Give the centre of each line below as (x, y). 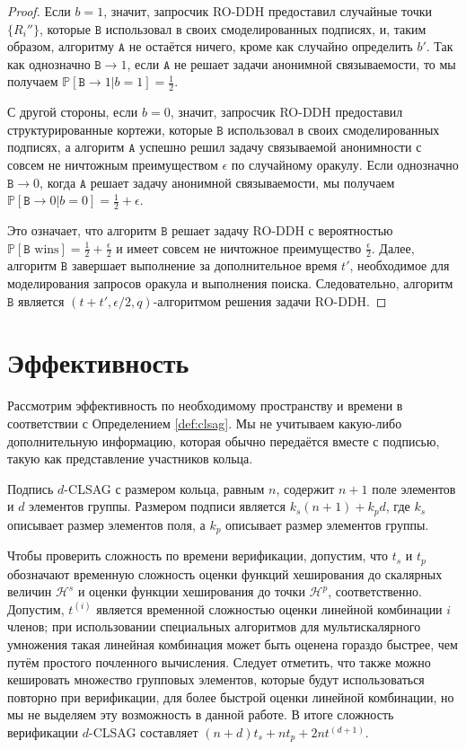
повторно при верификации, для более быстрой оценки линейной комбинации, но (231, 696)
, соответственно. (375, 591)
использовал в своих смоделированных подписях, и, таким (266, 28)
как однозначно (49, 63)
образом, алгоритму (61, 46)
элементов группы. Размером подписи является (158, 506)
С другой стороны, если (73, 112)
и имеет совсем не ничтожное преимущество (239, 247)
